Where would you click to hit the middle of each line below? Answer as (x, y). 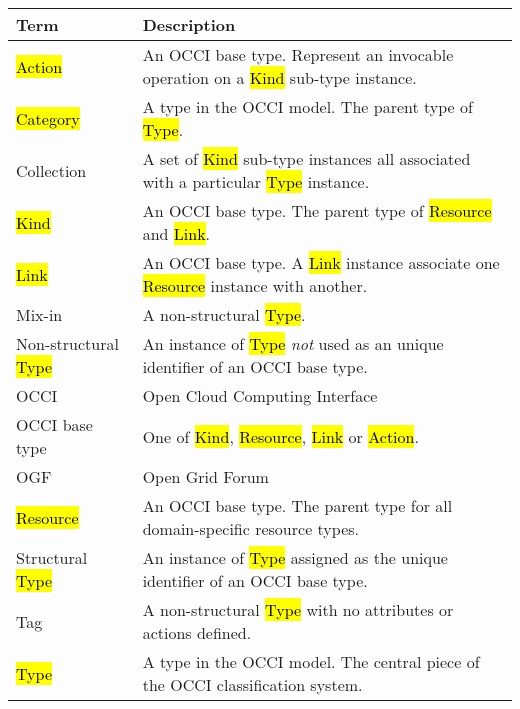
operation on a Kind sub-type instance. (279, 77)
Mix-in (39, 314)
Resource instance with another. (255, 285)
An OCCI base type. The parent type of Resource (317, 210)
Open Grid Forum (205, 476)
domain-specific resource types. (250, 528)
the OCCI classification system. (252, 684)
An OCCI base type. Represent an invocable (298, 54)
